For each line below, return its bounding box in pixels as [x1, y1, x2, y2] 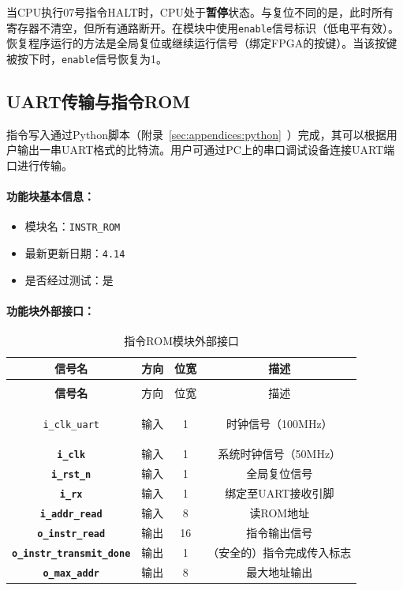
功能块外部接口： [6, 302, 95, 318]
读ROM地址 [249, 505, 310, 521]
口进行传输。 [6, 156, 73, 173]
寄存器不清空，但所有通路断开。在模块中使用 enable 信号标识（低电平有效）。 [6, 19, 399, 36]
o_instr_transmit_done [12, 547, 131, 559]
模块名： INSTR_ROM [24, 218, 121, 235]
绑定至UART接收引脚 [225, 485, 334, 502]
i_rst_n [51, 469, 91, 481]
